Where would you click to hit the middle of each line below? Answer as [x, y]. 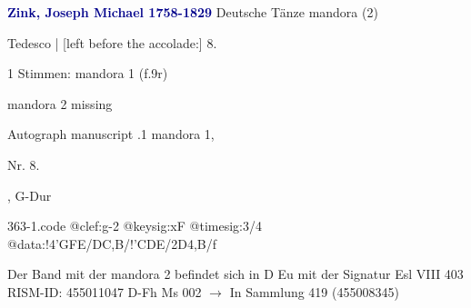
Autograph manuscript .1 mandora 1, [111, 134]
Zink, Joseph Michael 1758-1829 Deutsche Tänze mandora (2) [193, 12]
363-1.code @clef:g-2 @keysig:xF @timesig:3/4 [135, 226]
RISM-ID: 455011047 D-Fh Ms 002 [105, 291]
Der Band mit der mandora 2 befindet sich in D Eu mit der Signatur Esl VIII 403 [235, 274]
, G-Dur [30, 195]
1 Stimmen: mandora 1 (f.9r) [88, 73]
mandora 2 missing [60, 103]
